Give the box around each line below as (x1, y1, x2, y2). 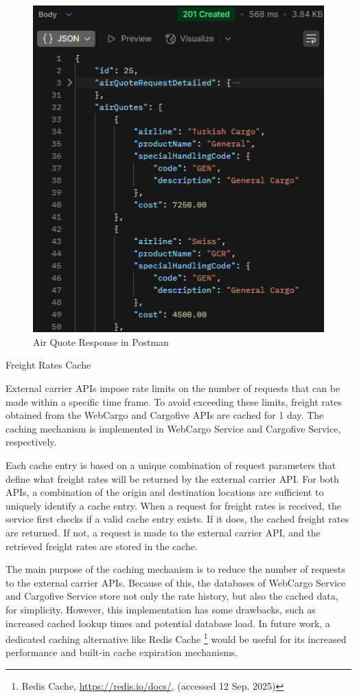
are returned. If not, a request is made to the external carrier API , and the (5, 525, 321, 539)
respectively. (5, 435, 57, 449)
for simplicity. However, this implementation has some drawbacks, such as (5, 602, 316, 616)
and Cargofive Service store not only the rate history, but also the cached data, (5, 589, 338, 603)
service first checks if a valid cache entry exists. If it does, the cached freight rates (5, 512, 349, 526)
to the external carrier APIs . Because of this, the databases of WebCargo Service (5, 575, 346, 589)
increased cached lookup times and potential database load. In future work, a (5, 615, 330, 630)
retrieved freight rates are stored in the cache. (5, 538, 198, 553)
